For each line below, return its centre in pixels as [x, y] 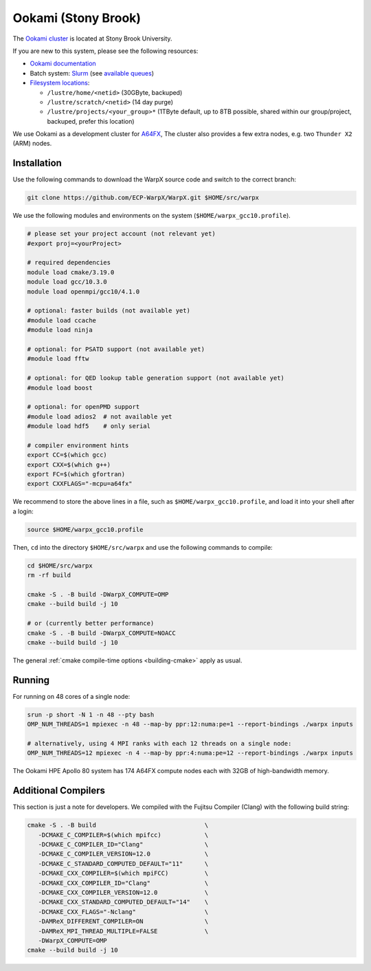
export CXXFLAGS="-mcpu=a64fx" [80, 484]
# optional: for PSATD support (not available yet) [116, 349]
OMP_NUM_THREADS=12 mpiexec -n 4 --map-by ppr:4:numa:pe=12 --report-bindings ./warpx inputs [190, 753]
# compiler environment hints [78, 445]
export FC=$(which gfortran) [76, 475]
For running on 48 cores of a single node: [71, 696]
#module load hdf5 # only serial [89, 426]
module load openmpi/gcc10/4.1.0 [83, 291]
